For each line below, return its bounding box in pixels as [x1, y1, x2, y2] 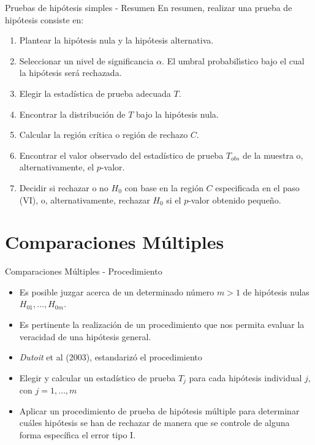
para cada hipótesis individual [189, 371, 302, 384]
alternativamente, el [19, 161, 94, 173]
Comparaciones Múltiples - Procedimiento [5, 265, 162, 278]
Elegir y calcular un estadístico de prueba [19, 371, 176, 384]
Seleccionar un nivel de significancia [19, 54, 154, 67]
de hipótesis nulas [243, 285, 309, 298]
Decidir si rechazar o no [19, 181, 108, 194]
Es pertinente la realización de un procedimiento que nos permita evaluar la [19, 318, 305, 331]
